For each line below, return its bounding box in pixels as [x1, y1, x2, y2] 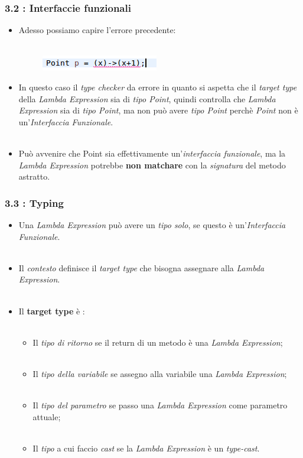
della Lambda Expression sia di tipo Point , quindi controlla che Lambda [18, 92, 276, 105]
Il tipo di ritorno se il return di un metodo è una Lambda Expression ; [32, 336, 283, 348]
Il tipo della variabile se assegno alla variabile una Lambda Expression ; [32, 367, 287, 379]
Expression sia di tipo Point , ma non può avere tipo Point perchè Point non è [18, 104, 298, 116]
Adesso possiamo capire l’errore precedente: [18, 24, 176, 36]
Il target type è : [18, 304, 85, 317]
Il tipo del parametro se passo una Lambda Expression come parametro [32, 399, 288, 411]
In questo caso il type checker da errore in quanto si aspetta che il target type [18, 81, 297, 93]
